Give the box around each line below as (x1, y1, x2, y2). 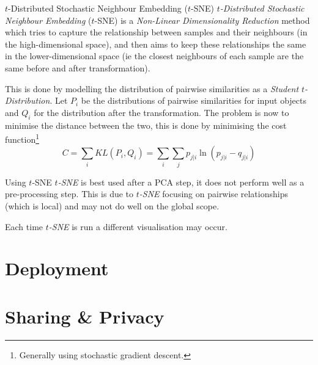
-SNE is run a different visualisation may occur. (48, 220, 227, 233)
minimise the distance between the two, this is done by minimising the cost (5, 118, 287, 131)
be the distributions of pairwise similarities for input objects (81, 94, 307, 107)
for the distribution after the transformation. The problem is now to (34, 106, 289, 118)
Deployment (5, 256, 109, 281)
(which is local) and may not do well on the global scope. (5, 199, 220, 212)
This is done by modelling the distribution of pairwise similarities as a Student (5, 82, 299, 95)
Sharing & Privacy (5, 303, 165, 328)
